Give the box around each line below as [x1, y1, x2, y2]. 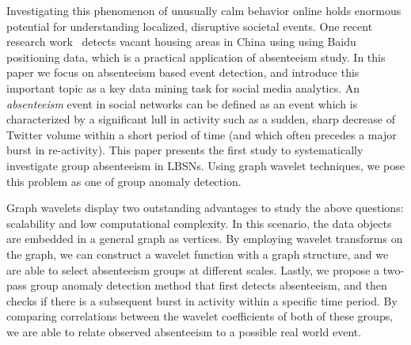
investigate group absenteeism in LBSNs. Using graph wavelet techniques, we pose [6, 157, 405, 173]
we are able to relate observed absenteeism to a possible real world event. [6, 323, 362, 339]
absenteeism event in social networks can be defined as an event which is [6, 95, 358, 112]
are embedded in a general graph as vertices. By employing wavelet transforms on [6, 230, 403, 247]
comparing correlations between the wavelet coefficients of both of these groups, [6, 308, 394, 324]
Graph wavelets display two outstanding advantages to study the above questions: [6, 199, 404, 216]
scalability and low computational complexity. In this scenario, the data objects [6, 214, 392, 231]
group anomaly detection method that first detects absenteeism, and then [30, 277, 387, 294]
